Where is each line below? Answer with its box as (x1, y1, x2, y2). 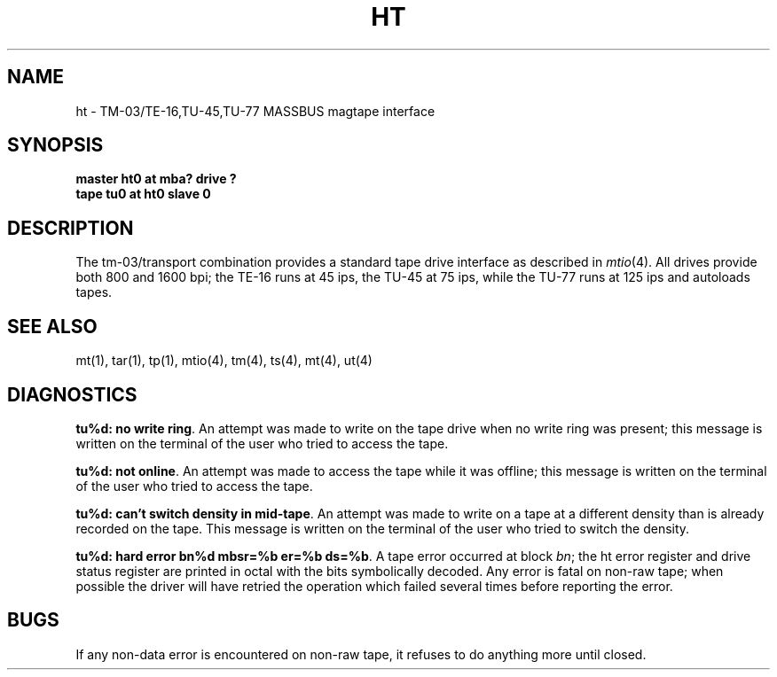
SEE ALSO (7, 315, 98, 338)
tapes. (75, 284, 113, 300)
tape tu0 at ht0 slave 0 (75, 186, 211, 202)
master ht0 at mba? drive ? (75, 171, 237, 187)
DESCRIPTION (7, 216, 134, 239)
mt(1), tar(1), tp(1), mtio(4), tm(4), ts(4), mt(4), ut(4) (75, 353, 373, 369)
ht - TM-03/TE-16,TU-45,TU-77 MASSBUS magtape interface (75, 103, 436, 119)
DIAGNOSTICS (7, 383, 137, 406)
